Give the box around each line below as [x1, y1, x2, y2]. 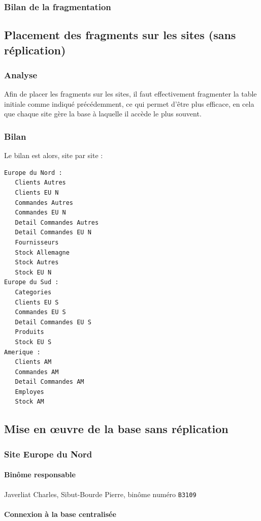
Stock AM [15, 398, 44, 406]
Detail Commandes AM [15, 378, 84, 386]
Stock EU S [15, 338, 52, 346]
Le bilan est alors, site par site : [4, 150, 103, 161]
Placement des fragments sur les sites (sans [4, 27, 236, 43]
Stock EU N [15, 268, 52, 276]
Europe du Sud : [4, 279, 59, 286]
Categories [15, 288, 52, 296]
